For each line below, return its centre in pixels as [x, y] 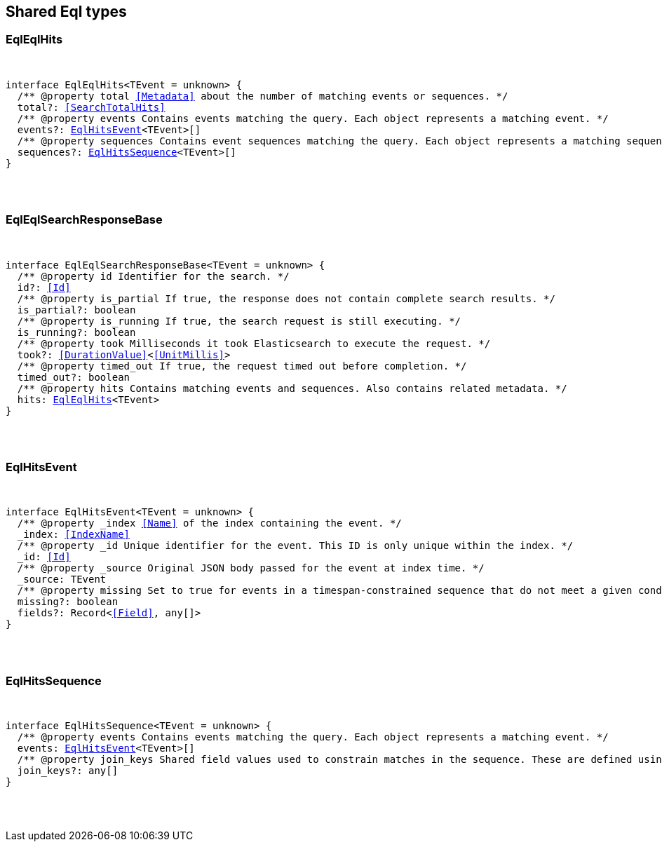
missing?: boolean [68, 602]
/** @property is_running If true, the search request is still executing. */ [239, 321]
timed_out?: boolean [74, 377]
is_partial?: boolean [76, 310]
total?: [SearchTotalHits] [91, 107]
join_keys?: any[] [68, 771]
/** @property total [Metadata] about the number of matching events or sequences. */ [263, 96]
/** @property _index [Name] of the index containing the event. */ [209, 523]
